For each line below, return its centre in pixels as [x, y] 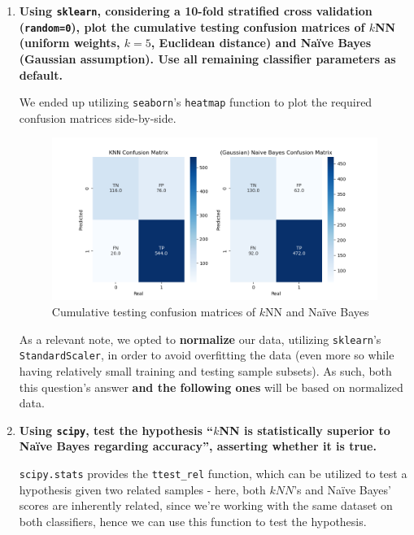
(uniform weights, [70, 43]
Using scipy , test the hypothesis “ [116, 430]
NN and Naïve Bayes [317, 312]
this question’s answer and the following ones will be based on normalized [211, 387]
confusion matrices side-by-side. [98, 117]
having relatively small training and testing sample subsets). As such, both [205, 370]
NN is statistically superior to [305, 430]
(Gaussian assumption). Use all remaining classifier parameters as [207, 58]
